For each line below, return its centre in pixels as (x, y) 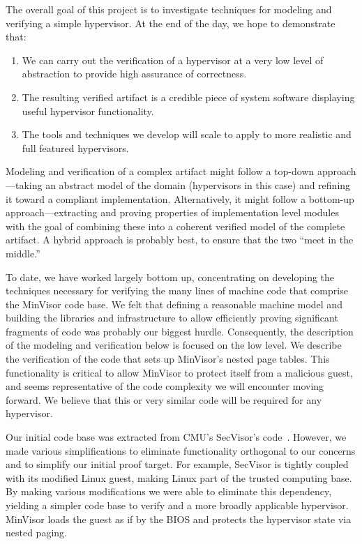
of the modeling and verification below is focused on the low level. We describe (174, 345)
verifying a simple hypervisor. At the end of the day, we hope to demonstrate (171, 23)
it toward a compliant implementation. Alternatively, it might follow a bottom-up (180, 198)
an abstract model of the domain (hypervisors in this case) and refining (198, 184)
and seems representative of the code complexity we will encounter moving (165, 386)
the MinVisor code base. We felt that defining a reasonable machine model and (174, 304)
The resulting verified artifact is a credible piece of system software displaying (188, 97)
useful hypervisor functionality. (88, 111)
